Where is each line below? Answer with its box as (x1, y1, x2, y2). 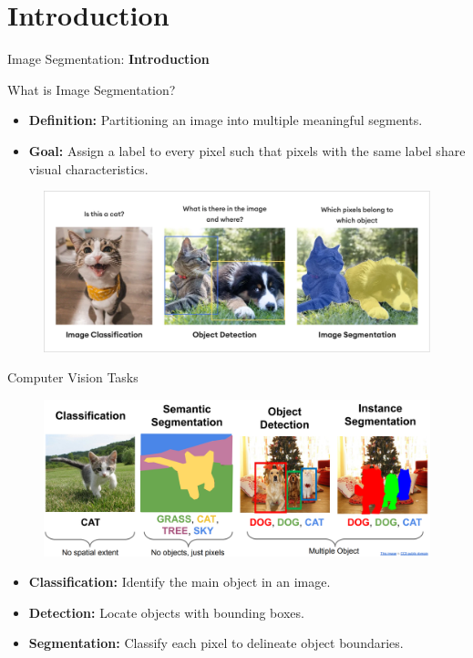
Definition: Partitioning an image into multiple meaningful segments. (28, 110, 423, 130)
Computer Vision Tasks (7, 368, 139, 387)
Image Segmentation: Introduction (7, 49, 210, 68)
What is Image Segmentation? (7, 79, 176, 99)
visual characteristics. (28, 159, 149, 178)
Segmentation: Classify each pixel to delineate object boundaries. (28, 633, 404, 653)
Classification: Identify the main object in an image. (28, 572, 331, 591)
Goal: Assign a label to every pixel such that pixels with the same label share (28, 141, 466, 160)
